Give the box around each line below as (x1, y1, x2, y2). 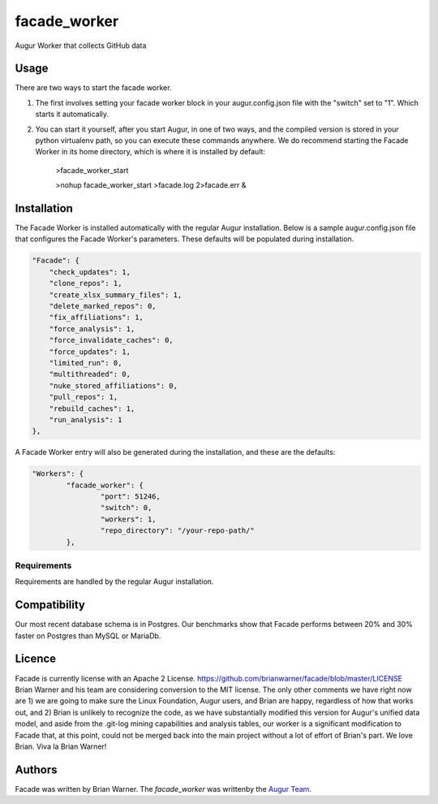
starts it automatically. (35, 110, 109, 119)
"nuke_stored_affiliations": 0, (49, 381, 178, 390)
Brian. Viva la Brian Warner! (15, 741, 107, 751)
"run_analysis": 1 (49, 415, 122, 424)
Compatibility (15, 598, 85, 612)
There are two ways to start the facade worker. (15, 83, 172, 93)
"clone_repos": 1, (49, 279, 122, 288)
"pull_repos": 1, (49, 392, 118, 402)
